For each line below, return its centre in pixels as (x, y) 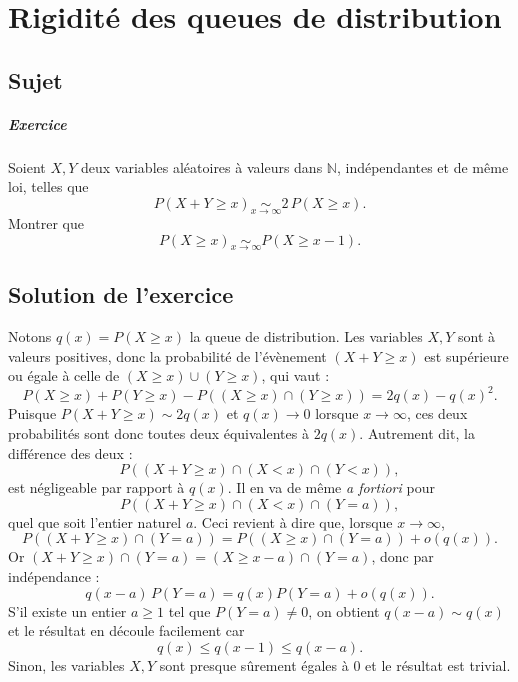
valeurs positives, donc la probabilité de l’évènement (167, 355)
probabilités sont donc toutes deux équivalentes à (158, 433)
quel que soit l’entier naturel (95, 521)
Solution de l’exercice (121, 294)
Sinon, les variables (66, 664)
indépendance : (54, 575)
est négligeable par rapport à (96, 487)
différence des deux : (70, 452)
